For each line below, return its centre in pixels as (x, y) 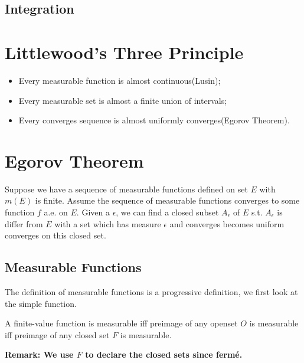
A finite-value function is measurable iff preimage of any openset (121, 323)
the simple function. (41, 303)
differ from (24, 223)
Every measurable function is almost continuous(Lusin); (120, 80)
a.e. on (56, 212)
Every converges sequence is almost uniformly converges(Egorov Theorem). (154, 120)
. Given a (93, 212)
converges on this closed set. (55, 235)
